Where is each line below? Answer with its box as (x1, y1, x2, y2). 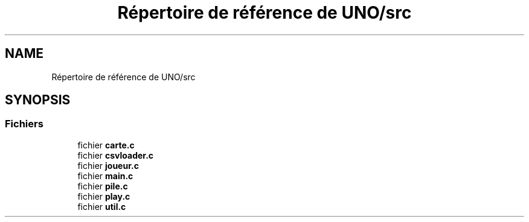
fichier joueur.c (77, 160, 139, 171)
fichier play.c (77, 191, 130, 201)
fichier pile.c (77, 180, 128, 191)
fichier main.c (77, 170, 133, 181)
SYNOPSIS (5, 92, 71, 108)
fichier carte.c (77, 139, 135, 150)
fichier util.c (77, 201, 126, 212)
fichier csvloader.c (77, 150, 154, 160)
